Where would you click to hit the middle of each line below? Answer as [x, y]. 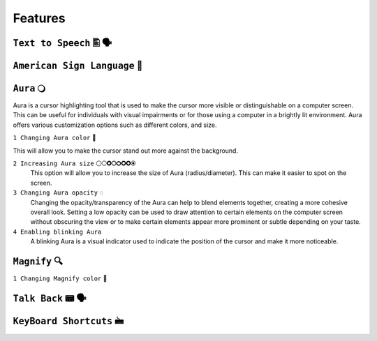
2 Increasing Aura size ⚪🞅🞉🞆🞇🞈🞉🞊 [74, 163]
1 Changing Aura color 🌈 [55, 138]
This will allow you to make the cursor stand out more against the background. [126, 151]
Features [39, 18]
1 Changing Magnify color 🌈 [60, 278]
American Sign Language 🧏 [78, 65]
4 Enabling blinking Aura [57, 232]
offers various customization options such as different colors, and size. [115, 125]
